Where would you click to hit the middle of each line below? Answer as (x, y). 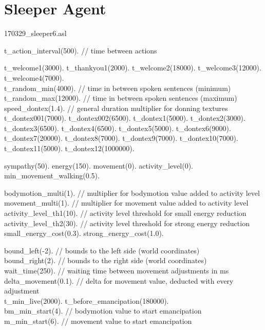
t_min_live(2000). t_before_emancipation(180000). (87, 300)
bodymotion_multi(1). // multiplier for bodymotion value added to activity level (132, 192)
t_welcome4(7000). (34, 77)
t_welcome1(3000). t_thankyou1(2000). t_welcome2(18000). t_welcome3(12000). (133, 68)
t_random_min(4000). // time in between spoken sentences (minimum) (118, 88)
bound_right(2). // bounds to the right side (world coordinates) (106, 260)
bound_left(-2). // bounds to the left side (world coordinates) (102, 250)
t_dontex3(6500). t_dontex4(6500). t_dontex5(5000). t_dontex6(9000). (118, 128)
